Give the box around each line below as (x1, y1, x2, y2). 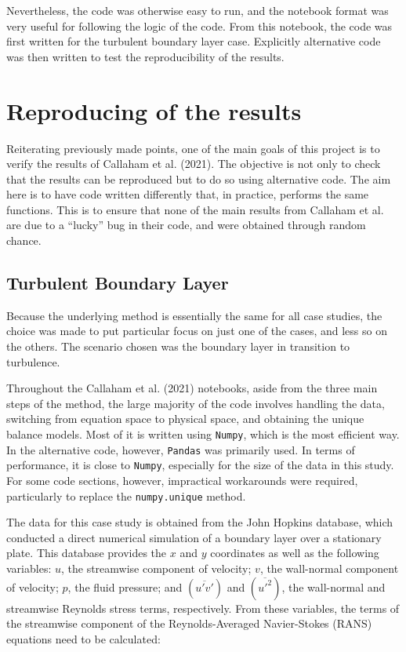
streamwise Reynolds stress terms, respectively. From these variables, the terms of (6, 599, 400, 616)
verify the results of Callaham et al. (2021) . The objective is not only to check (6, 155, 381, 172)
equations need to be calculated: (6, 630, 161, 647)
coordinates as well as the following (210, 545, 379, 561)
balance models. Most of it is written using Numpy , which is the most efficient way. (6, 426, 400, 443)
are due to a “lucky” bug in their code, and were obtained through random (6, 217, 366, 233)
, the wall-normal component (259, 560, 399, 577)
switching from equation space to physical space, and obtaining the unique (6, 410, 364, 427)
